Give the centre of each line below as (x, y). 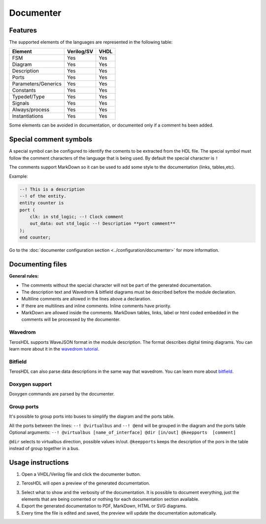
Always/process (31, 110)
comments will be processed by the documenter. (71, 320)
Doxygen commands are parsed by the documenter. (62, 394)
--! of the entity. (43, 196)
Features (23, 30)
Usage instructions (39, 462)
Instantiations (28, 116)
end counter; (35, 237)
